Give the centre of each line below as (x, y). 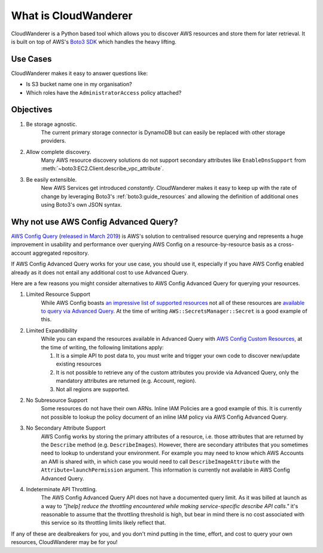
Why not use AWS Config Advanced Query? (95, 222)
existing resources (79, 364)
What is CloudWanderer (72, 16)
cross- (286, 244)
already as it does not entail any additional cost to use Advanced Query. (100, 272)
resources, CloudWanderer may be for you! (64, 542)
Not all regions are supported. (93, 389)
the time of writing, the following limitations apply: (102, 347)
